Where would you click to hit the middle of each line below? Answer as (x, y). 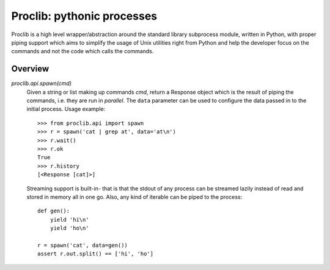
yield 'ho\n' (69, 228)
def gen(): (54, 211)
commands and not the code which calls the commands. (82, 51)
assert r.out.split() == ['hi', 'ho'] (96, 254)
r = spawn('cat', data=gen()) (83, 245)
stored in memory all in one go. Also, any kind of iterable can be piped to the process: (134, 197)
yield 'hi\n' (69, 219)
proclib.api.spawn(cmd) (42, 83)
